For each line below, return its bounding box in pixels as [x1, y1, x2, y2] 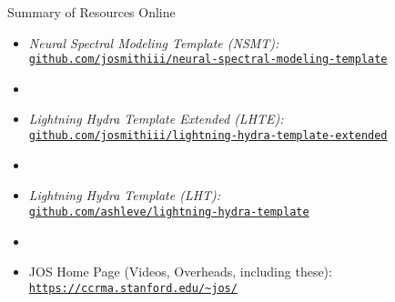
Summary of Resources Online [7, 3, 176, 21]
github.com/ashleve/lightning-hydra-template [28, 205, 309, 218]
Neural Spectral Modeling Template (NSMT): [28, 33, 279, 52]
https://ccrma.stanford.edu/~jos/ [28, 281, 238, 295]
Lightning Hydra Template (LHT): [28, 186, 221, 205]
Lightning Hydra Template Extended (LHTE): [28, 109, 284, 128]
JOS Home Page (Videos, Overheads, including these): [28, 262, 332, 281]
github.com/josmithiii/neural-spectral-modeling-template [28, 53, 388, 66]
